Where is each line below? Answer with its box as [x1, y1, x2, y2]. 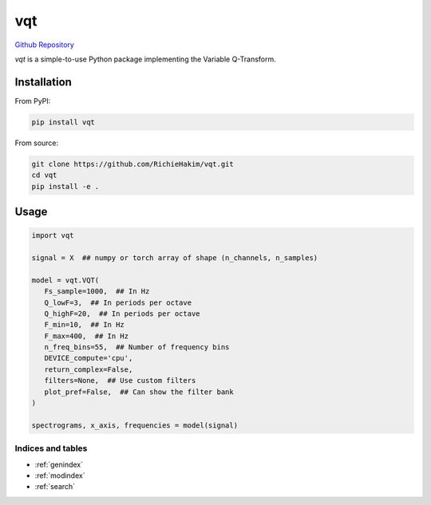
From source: [14, 138, 59, 148]
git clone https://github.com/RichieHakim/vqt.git [31, 160, 235, 168]
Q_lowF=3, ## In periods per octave [44, 298, 192, 307]
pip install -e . [31, 182, 100, 191]
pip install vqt [31, 117, 96, 127]
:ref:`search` [34, 482, 76, 491]
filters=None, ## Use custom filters [44, 376, 196, 385]
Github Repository [14, 40, 75, 49]
